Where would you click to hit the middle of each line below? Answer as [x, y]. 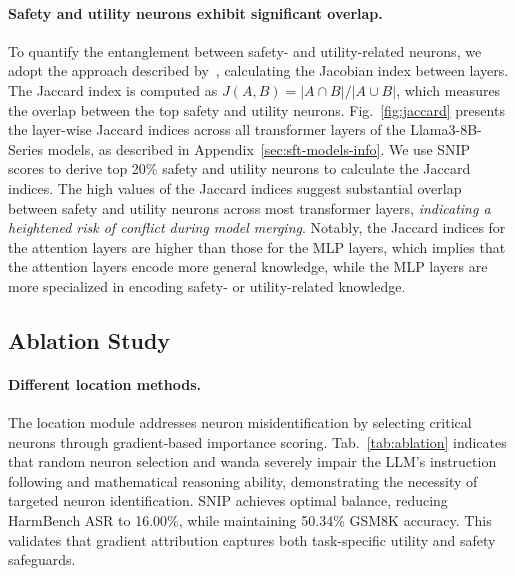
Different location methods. [105, 383]
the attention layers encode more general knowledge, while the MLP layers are [248, 266]
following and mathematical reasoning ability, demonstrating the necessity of [243, 480]
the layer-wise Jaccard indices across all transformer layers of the [207, 129]
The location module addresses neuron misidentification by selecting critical [240, 422]
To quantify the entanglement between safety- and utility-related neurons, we [245, 50]
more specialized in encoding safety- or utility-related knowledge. [207, 285]
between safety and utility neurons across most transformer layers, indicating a [249, 207]
